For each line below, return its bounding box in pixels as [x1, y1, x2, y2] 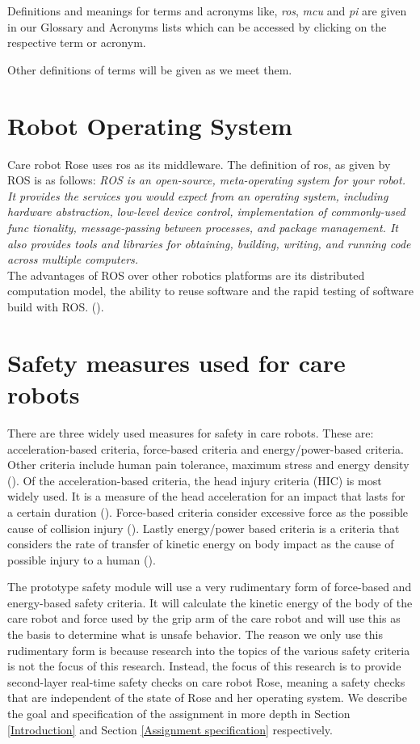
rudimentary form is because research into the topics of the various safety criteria [7, 641, 410, 658]
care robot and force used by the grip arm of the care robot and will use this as [7, 610, 401, 627]
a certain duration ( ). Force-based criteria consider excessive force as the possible [7, 503, 409, 520]
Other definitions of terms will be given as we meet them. [7, 61, 292, 78]
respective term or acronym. [7, 34, 146, 51]
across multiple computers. [7, 251, 139, 268]
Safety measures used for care [7, 345, 346, 378]
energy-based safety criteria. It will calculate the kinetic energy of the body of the [7, 594, 413, 611]
